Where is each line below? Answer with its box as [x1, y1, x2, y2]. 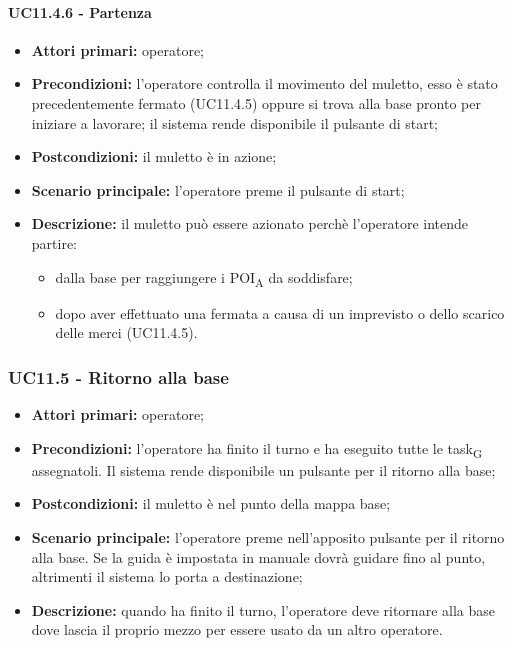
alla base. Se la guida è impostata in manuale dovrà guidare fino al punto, [31, 546, 486, 567]
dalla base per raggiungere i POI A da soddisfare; [55, 266, 353, 290]
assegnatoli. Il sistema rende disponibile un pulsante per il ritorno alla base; [31, 459, 496, 480]
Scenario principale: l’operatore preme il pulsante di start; [31, 179, 405, 200]
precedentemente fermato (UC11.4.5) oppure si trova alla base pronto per [31, 92, 481, 113]
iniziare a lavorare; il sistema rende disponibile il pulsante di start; [31, 112, 439, 133]
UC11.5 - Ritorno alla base [8, 364, 229, 389]
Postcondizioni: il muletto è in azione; [31, 146, 277, 167]
